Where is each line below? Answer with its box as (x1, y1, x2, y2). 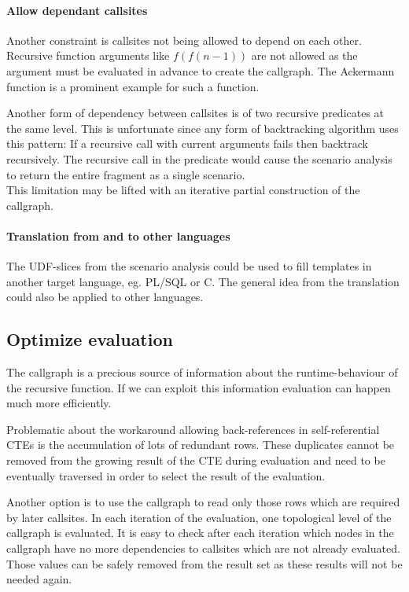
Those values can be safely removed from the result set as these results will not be (6, 555, 403, 572)
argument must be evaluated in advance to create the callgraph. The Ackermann (6, 62, 395, 79)
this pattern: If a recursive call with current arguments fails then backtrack (6, 135, 368, 152)
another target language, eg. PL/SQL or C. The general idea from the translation (6, 273, 400, 289)
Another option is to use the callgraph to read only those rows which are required (6, 494, 400, 510)
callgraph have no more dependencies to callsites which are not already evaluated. (6, 540, 400, 557)
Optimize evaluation (6, 327, 173, 351)
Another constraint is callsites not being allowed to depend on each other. (6, 31, 362, 48)
